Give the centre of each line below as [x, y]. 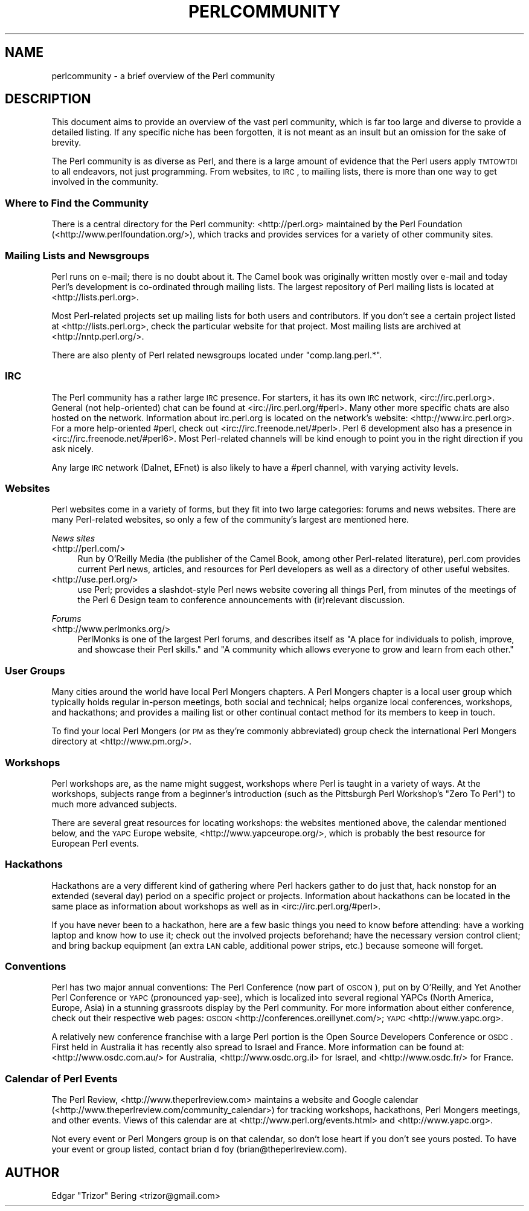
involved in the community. [105, 182]
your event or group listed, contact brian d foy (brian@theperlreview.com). [199, 1149]
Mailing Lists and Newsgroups [77, 255]
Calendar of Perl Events [61, 1078]
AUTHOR [32, 1172]
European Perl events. [95, 843]
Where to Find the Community [77, 203]
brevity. [66, 143]
